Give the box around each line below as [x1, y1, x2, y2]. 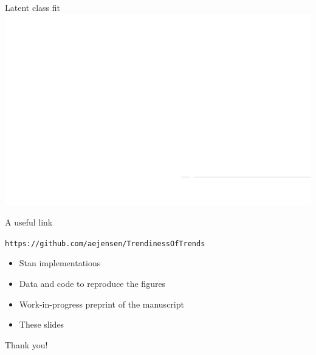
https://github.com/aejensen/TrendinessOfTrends [5, 239, 205, 248]
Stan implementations [19, 257, 101, 269]
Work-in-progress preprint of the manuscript [19, 297, 184, 310]
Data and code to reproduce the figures [19, 277, 166, 290]
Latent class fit [5, 1, 60, 13]
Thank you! [5, 338, 48, 351]
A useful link [5, 216, 53, 229]
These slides [19, 318, 64, 331]
